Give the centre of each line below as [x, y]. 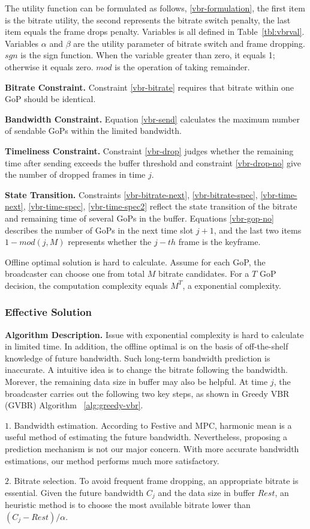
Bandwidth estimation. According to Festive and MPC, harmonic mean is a [153, 425]
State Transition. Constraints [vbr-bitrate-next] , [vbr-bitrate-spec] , [131, 194]
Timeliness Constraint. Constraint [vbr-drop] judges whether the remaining [149, 150]
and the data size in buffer [206, 492]
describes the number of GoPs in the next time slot [99, 230]
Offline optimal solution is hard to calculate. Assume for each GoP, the [135, 261]
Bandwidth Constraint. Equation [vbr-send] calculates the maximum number [153, 119]
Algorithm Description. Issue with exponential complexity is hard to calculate [154, 334]
